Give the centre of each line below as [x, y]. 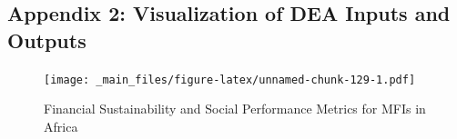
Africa [61, 126]
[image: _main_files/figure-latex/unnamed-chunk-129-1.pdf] [230, 79]
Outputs [47, 40]
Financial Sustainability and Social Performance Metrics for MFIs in [235, 109]
